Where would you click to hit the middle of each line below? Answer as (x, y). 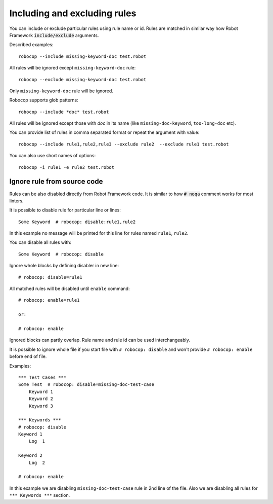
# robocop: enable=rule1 (49, 300)
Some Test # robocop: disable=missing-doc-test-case (86, 385)
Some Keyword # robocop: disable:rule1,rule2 (77, 222)
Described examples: (31, 45)
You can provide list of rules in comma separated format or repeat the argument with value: (104, 132)
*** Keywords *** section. (40, 495)
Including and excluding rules (73, 13)
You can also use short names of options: (53, 156)
